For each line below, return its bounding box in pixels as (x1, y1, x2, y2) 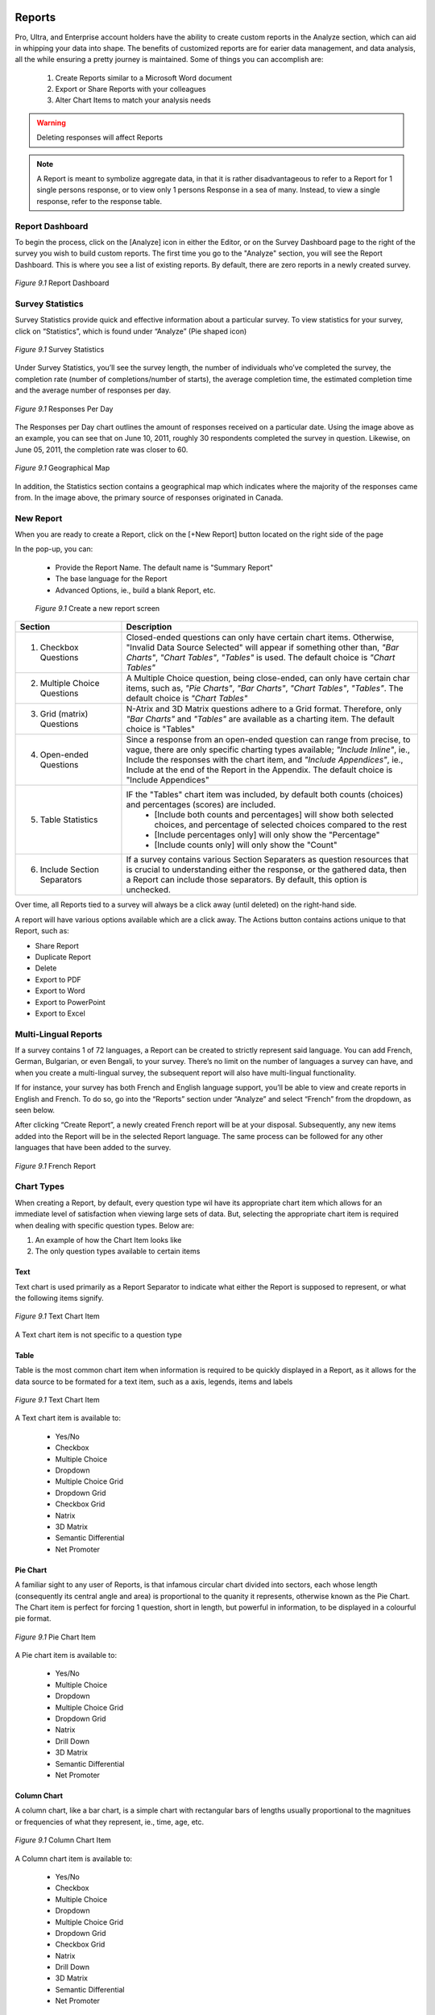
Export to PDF (35, 974, 82, 984)
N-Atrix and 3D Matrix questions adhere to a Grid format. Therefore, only (126, 704, 402, 715)
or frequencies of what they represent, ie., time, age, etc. (14, 1817, 205, 1826)
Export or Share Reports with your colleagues (55, 85, 206, 94)
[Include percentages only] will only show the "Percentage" (154, 829, 380, 841)
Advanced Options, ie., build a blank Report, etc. (55, 585, 217, 595)
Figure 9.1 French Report (14, 1161, 96, 1170)
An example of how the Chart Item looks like (35, 1235, 182, 1244)
